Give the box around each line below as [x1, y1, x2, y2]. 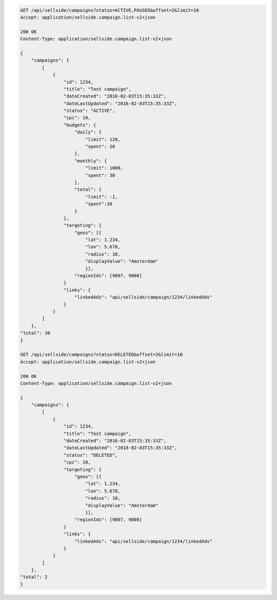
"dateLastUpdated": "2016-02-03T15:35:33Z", [63, 101, 177, 106]
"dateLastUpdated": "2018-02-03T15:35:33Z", [63, 445, 177, 451]
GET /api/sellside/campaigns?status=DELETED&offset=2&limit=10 [20, 352, 183, 357]
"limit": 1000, [85, 165, 123, 171]
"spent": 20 [85, 144, 115, 150]
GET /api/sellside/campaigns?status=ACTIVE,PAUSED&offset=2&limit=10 [20, 7, 199, 13]
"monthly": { [74, 158, 107, 164]
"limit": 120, [85, 136, 121, 142]
